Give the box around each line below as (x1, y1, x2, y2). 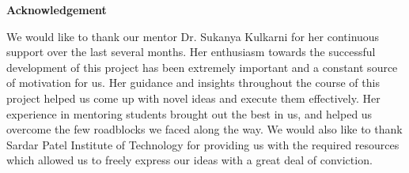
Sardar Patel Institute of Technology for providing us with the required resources (6, 136, 400, 152)
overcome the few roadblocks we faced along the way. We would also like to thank (6, 121, 403, 137)
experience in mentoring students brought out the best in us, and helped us (6, 105, 373, 122)
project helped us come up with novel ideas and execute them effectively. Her (6, 89, 381, 106)
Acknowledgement (6, 2, 107, 17)
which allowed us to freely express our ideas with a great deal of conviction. (6, 152, 373, 168)
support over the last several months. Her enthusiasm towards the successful (6, 43, 376, 60)
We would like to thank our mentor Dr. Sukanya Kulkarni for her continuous (6, 28, 380, 44)
